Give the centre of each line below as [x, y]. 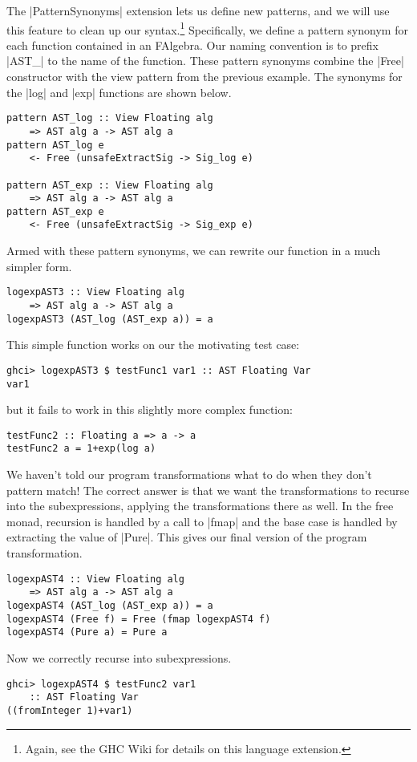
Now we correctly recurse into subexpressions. [119, 657]
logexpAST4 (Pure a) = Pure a [87, 632]
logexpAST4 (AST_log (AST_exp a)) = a [110, 605]
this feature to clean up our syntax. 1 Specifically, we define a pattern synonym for [207, 28]
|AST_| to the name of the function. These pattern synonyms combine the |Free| [205, 61]
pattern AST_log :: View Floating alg [110, 118]
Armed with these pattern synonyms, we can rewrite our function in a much [194, 251]
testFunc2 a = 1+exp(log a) [81, 449]
